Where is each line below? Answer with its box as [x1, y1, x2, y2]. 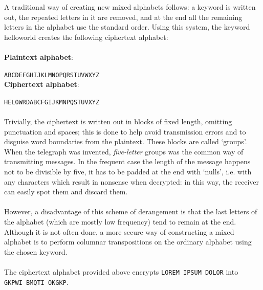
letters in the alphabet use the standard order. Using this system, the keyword [4, 21, 250, 32]
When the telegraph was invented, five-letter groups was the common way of [4, 146, 244, 157]
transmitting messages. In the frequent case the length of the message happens [4, 156, 251, 167]
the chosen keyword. [4, 246, 68, 257]
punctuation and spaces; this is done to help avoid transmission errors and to [4, 126, 246, 137]
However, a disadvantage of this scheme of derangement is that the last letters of [4, 206, 257, 217]
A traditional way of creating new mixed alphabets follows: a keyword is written [4, 2, 256, 12]
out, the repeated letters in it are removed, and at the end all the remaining [4, 11, 243, 22]
